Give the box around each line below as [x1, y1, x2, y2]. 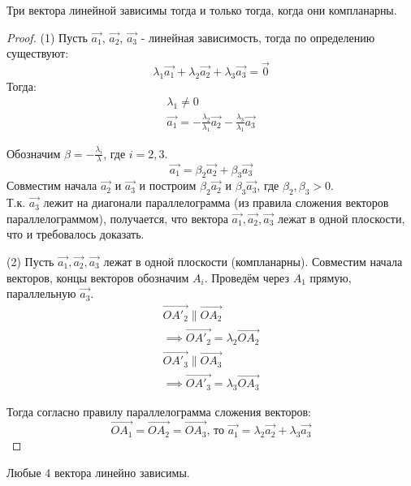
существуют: [6, 45, 69, 62]
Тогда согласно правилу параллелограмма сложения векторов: [6, 403, 311, 420]
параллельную [6, 285, 76, 302]
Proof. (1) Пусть [6, 28, 88, 45]
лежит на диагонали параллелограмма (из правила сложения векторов [43, 194, 389, 211]
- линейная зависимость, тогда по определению [141, 28, 375, 45]
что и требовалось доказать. [6, 226, 145, 243]
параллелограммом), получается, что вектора [6, 209, 228, 226]
